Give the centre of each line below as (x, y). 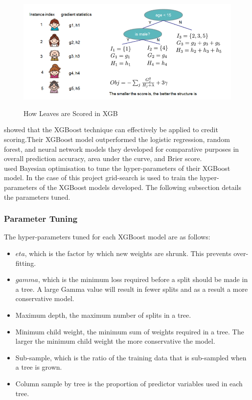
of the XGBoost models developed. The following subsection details (140, 187)
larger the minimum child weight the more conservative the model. (115, 341)
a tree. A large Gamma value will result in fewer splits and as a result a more (132, 289)
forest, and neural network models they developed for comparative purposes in (122, 149)
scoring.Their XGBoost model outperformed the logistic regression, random (117, 139)
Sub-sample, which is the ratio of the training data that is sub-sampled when (131, 357)
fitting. (26, 263)
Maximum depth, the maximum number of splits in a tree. (103, 315)
